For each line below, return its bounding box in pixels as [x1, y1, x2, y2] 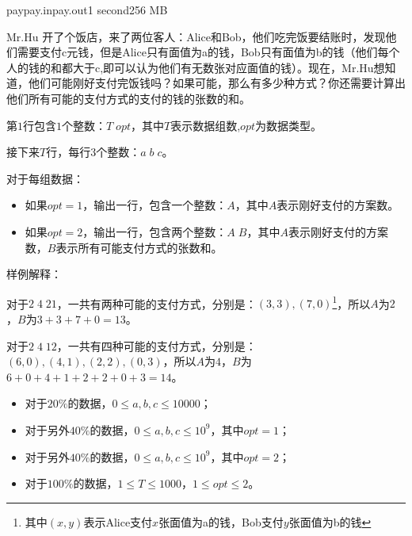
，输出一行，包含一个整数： [82, 197, 227, 213]
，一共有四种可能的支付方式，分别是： [56, 337, 257, 354]
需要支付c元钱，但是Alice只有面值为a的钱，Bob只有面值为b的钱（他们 [17, 44, 378, 60]
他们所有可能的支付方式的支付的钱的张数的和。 [6, 90, 250, 106]
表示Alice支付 [83, 513, 153, 530]
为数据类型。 [254, 117, 322, 133]
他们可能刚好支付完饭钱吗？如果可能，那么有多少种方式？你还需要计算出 [28, 75, 406, 91]
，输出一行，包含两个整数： [82, 223, 227, 239]
